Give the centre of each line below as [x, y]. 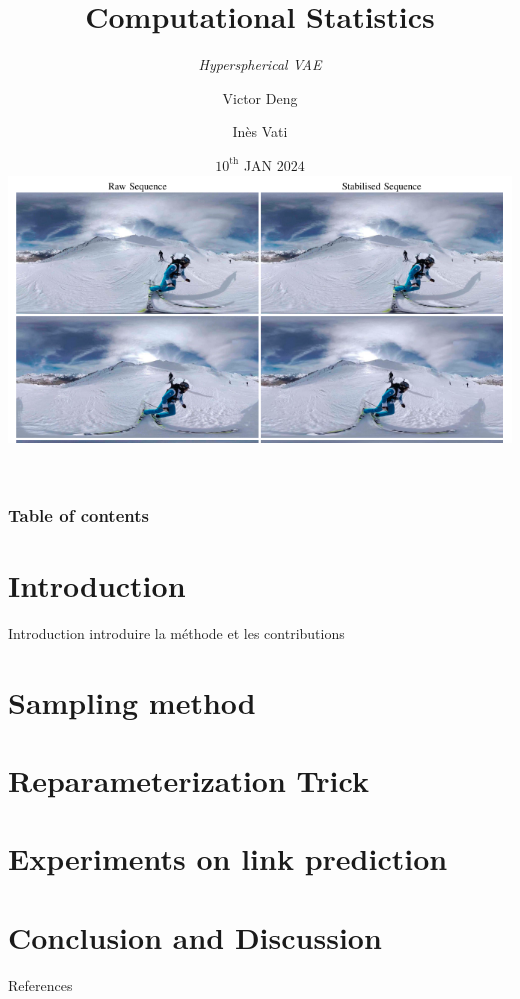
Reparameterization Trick [188, 780]
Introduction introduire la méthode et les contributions [176, 632]
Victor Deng [260, 97]
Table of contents [78, 514]
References [40, 984]
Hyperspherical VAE [260, 64]
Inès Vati [260, 131]
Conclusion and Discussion [195, 936]
